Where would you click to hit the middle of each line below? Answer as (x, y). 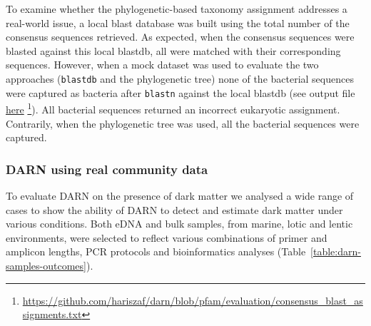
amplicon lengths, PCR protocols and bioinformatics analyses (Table (156, 251)
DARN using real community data (107, 169)
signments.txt (52, 314)
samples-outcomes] (46, 265)
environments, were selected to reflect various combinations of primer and (167, 237)
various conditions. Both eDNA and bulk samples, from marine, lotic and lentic (179, 224)
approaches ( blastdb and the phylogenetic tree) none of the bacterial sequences (180, 78)
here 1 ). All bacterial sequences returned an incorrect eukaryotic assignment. (173, 108)
